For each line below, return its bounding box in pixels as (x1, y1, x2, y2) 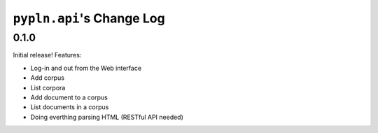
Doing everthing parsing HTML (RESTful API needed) (30, 113, 183, 121)
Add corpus (30, 73, 64, 82)
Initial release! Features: (13, 51, 82, 59)
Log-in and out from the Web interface (30, 64, 142, 72)
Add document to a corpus (30, 93, 108, 101)
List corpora (30, 83, 66, 92)
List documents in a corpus (30, 103, 109, 111)
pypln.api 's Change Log (13, 10, 165, 26)
